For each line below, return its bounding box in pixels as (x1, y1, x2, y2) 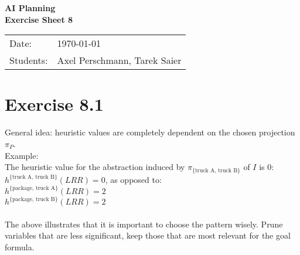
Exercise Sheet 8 (5, 13, 73, 25)
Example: (5, 149, 39, 161)
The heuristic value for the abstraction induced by (5, 161, 185, 173)
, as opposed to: (105, 173, 162, 185)
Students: (9, 53, 48, 67)
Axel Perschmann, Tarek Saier (57, 53, 182, 67)
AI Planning (5, 2, 56, 13)
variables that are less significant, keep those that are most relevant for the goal (5, 229, 291, 242)
